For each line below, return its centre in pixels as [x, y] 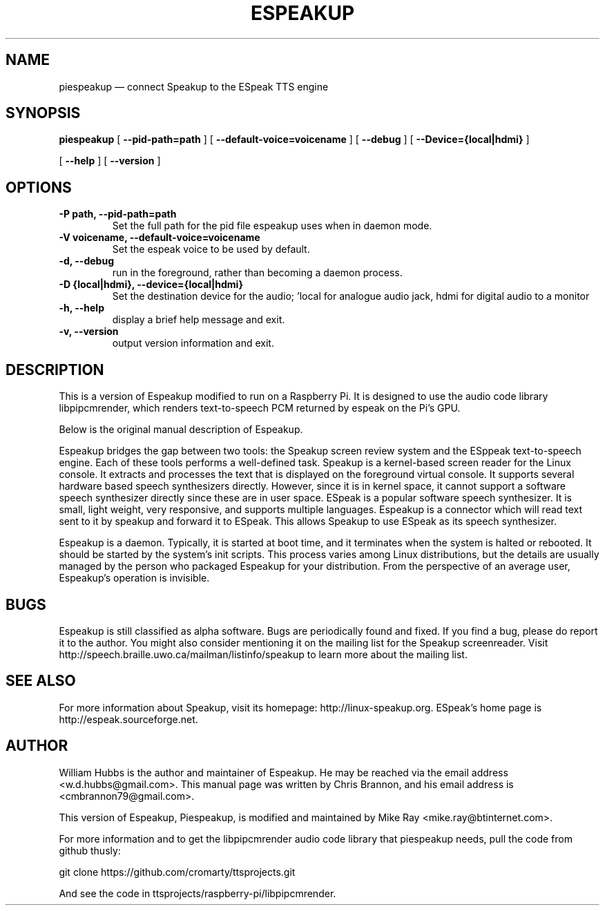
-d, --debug [86, 261]
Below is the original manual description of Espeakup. [181, 430]
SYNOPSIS [43, 113]
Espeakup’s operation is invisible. [134, 578]
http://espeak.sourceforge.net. [128, 719]
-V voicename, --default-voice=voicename [160, 238]
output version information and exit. [193, 343]
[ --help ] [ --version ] [110, 161]
